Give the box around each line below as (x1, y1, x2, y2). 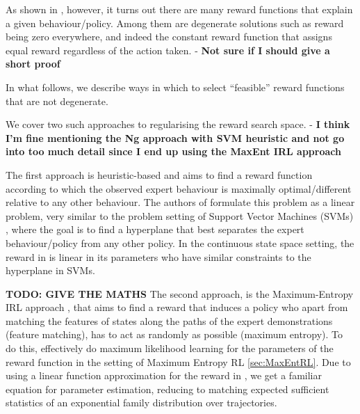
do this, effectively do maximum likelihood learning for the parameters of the (6, 341, 334, 356)
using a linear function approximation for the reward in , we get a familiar (6, 368, 322, 383)
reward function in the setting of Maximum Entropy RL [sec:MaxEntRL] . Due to (6, 354, 351, 369)
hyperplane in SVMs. (6, 263, 95, 278)
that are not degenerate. (6, 93, 108, 108)
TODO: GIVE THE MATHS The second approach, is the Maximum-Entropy (6, 286, 354, 301)
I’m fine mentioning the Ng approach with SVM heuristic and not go (6, 130, 345, 145)
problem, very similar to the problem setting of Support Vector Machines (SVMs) (6, 208, 354, 223)
